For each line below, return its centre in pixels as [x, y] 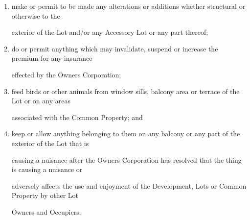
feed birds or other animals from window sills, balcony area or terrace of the [125, 91]
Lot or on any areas [41, 101]
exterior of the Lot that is [50, 143]
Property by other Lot [45, 195]
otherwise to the [36, 15]
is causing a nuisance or [47, 169]
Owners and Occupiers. [46, 211]
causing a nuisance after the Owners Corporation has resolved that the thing [126, 159]
